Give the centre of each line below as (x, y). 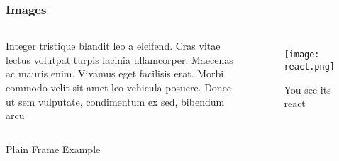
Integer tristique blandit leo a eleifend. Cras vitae (113, 46)
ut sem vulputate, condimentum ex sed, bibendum (115, 101)
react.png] (310, 66)
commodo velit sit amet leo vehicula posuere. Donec (119, 87)
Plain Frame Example (53, 149)
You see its (307, 89)
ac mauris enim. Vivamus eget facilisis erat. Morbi (115, 73)
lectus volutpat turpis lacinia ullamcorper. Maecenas (120, 59)
